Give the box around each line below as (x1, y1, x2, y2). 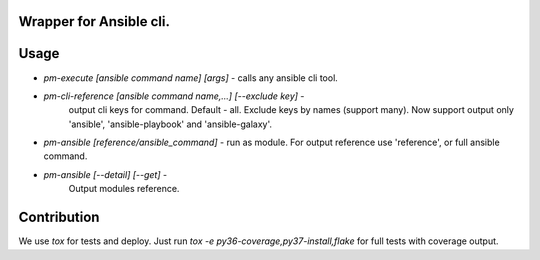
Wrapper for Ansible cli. (18, 13, 170, 30)
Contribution (18, 209, 100, 226)
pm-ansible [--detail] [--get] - (43, 168, 168, 180)
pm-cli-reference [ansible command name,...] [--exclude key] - (43, 90, 305, 102)
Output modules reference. (68, 183, 180, 195)
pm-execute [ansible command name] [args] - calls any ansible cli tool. (43, 71, 339, 84)
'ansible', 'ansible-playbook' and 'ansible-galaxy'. (68, 118, 273, 130)
